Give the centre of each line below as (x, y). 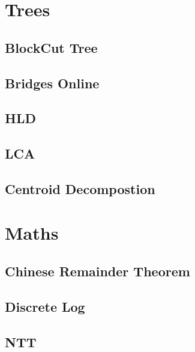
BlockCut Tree (51, 47)
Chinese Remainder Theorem (97, 271)
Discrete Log (45, 306)
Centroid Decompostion (80, 188)
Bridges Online (52, 83)
